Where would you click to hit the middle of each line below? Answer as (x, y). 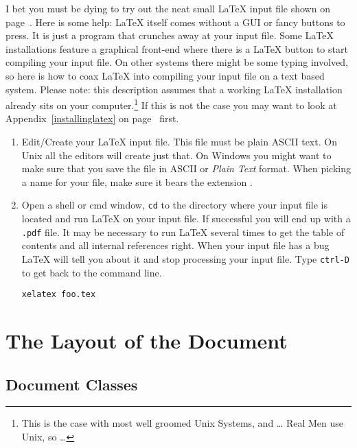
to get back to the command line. (92, 272)
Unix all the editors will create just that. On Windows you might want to (176, 155)
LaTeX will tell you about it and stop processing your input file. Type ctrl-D (185, 258)
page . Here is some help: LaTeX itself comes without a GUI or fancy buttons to (175, 22)
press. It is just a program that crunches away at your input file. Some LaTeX (170, 35)
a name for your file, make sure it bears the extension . (137, 181)
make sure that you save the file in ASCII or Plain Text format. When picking (186, 168)
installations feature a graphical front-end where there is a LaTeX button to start (177, 48)
